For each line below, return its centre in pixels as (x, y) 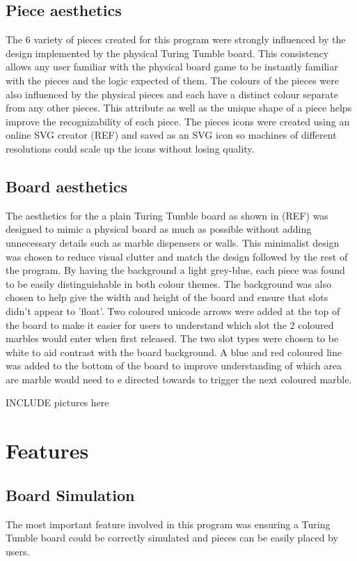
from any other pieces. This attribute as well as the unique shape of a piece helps (179, 108)
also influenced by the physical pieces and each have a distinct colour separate (172, 94)
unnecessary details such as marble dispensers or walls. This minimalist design (173, 242)
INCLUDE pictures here (57, 402)
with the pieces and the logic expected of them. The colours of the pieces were (172, 80)
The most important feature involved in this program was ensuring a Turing (168, 524)
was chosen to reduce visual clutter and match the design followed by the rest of (177, 256)
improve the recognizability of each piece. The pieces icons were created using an (178, 121)
